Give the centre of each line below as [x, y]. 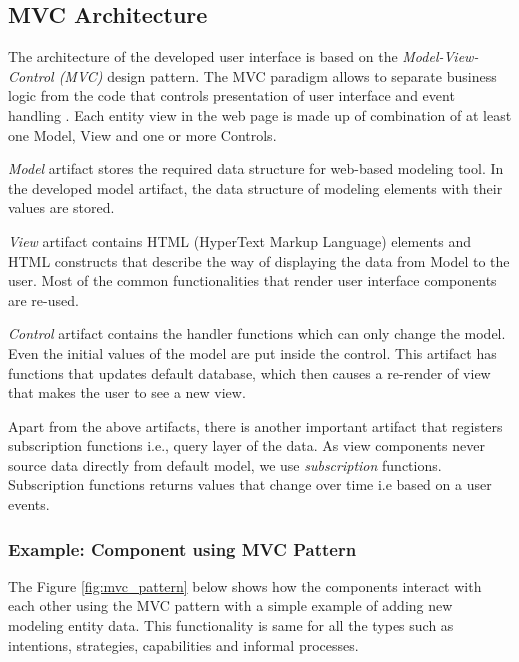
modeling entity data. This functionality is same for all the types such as [231, 625]
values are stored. [61, 207]
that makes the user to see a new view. [127, 392]
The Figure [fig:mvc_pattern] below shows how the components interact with [245, 585]
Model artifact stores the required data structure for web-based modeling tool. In [256, 168]
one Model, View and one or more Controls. [142, 134]
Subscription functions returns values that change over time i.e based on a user [250, 484]
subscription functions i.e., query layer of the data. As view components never [246, 445]
